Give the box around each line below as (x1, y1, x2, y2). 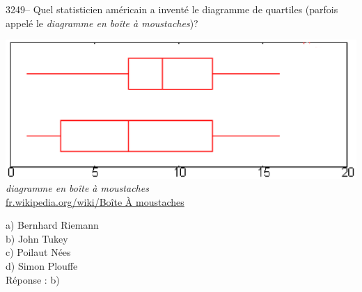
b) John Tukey (6, 231, 68, 245)
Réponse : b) (6, 272, 60, 286)
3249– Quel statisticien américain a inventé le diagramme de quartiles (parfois (6, 2, 338, 16)
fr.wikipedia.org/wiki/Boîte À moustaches (6, 194, 184, 209)
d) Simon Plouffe (6, 259, 78, 273)
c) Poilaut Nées (6, 245, 71, 259)
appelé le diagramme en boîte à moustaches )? (6, 15, 198, 30)
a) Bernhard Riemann (6, 218, 99, 232)
